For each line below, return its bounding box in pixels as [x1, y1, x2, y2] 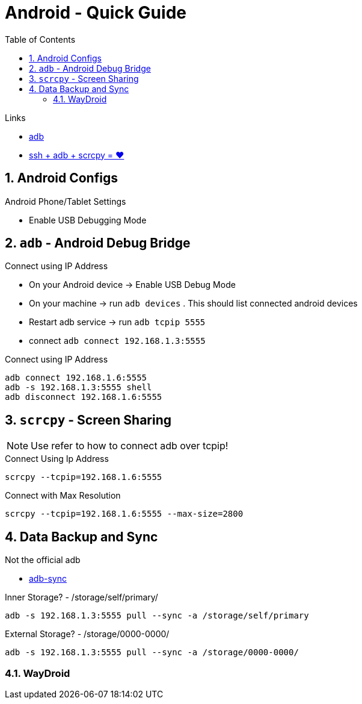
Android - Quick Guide [5, 2, 186, 23]
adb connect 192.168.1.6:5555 [5, 373, 147, 383]
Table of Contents [5, 34, 76, 45]
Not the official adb [5, 555, 81, 565]
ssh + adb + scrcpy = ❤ [29, 149, 124, 160]
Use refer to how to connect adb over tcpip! [31, 440, 229, 452]
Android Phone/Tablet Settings [5, 196, 126, 207]
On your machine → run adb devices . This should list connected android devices [29, 298, 358, 309]
